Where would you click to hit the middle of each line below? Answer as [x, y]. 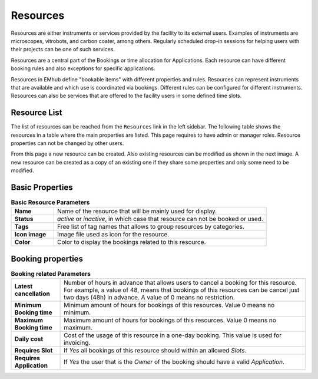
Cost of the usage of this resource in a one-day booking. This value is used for [173, 335]
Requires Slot [34, 351]
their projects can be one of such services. [63, 50]
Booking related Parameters [51, 274]
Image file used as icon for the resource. [113, 235]
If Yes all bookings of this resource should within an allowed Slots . [155, 351]
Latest [24, 286]
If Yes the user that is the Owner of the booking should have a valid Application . [174, 362]
